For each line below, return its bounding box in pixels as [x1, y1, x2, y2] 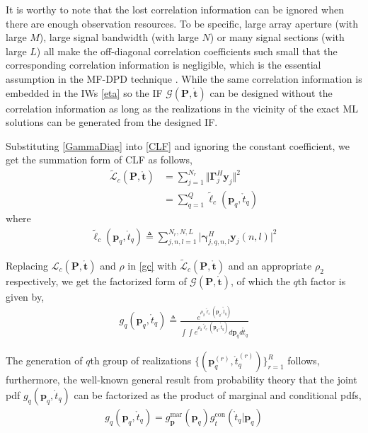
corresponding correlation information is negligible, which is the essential [6, 57, 321, 72]
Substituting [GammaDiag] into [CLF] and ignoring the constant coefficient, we [6, 138, 350, 153]
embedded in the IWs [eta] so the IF [6, 85, 163, 100]
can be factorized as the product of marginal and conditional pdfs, [74, 387, 362, 402]
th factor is [297, 273, 346, 288]
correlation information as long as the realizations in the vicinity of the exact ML [6, 100, 358, 115]
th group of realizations [90, 353, 192, 368]
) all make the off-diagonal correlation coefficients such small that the [36, 43, 338, 58]
